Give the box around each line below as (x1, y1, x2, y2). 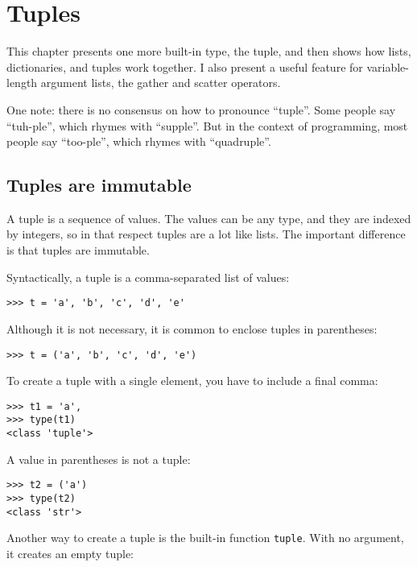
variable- (366, 58, 409, 75)
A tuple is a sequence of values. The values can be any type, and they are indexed (6, 209, 411, 226)
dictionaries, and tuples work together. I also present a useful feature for (6, 58, 363, 75)
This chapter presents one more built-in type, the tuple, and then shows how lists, (6, 43, 411, 60)
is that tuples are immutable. (6, 242, 150, 259)
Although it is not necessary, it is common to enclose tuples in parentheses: (6, 320, 378, 337)
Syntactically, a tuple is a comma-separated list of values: (6, 268, 290, 285)
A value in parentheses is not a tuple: (6, 450, 191, 467)
